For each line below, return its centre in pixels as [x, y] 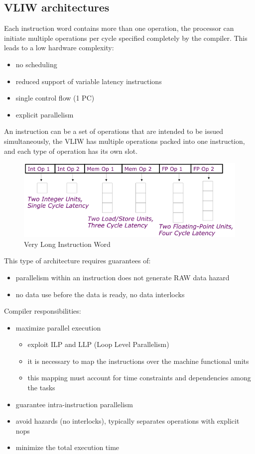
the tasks [41, 388]
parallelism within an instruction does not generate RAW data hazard [123, 277]
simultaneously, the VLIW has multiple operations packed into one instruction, [125, 141]
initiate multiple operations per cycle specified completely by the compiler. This [126, 38]
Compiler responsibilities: [43, 311]
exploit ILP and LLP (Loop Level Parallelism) [98, 344]
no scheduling [36, 64]
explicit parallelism [45, 114]
